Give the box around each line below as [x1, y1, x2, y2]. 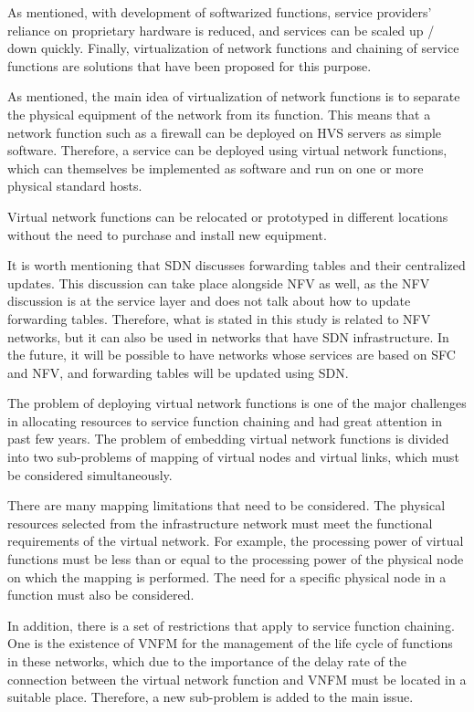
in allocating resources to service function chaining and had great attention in [7, 411, 443, 430]
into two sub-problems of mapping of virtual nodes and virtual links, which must [7, 447, 459, 466]
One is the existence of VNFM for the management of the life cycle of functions [7, 633, 453, 653]
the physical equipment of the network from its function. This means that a [7, 104, 431, 123]
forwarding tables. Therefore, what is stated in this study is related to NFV [7, 309, 431, 328]
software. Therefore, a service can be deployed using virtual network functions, [7, 141, 448, 160]
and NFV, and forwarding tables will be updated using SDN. [7, 362, 349, 382]
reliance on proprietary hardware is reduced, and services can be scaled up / [7, 20, 435, 39]
